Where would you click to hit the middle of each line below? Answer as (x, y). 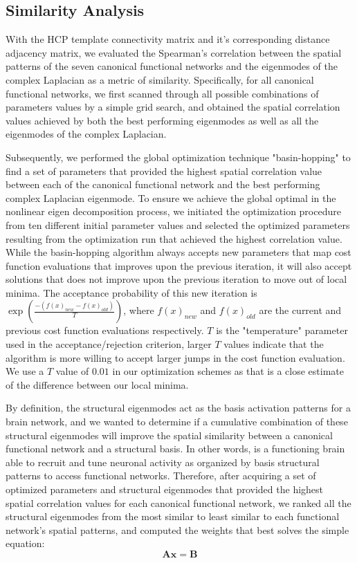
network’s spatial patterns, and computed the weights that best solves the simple (177, 529)
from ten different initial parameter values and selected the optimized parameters (178, 224)
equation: (25, 543)
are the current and (300, 310)
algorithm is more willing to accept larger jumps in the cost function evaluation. (175, 357)
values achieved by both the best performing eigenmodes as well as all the (162, 120)
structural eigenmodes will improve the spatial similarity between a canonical (169, 435)
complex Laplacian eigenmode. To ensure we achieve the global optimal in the (171, 197)
